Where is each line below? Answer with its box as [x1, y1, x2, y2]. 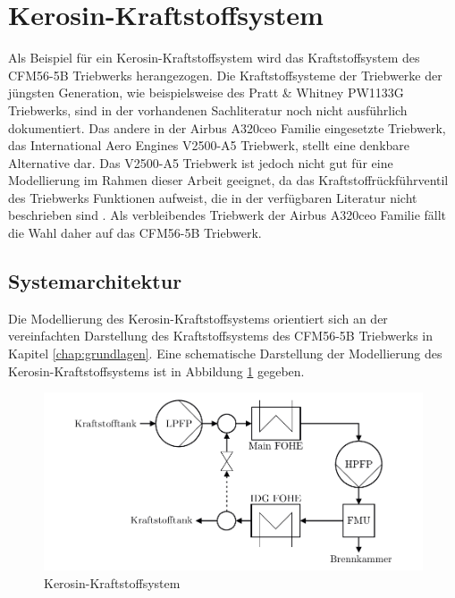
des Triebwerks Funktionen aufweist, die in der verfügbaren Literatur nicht [8, 188, 417, 206]
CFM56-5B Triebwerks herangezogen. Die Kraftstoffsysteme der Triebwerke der [8, 65, 442, 84]
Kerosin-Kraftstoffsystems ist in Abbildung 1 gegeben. [8, 361, 305, 380]
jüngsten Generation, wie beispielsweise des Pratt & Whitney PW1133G [8, 83, 404, 102]
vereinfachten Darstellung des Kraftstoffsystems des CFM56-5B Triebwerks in [8, 326, 434, 345]
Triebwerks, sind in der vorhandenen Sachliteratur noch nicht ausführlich [8, 100, 408, 119]
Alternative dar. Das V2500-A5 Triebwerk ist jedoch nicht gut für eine [8, 153, 393, 172]
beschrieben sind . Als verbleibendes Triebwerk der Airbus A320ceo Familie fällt [8, 206, 447, 224]
